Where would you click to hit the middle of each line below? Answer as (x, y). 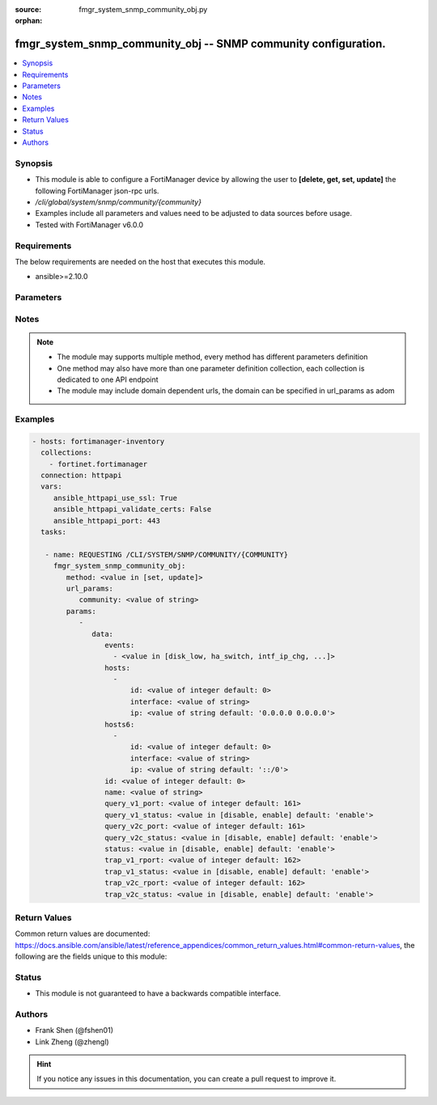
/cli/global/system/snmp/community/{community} (119, 201)
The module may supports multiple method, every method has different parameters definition (212, 357)
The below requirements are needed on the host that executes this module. (140, 261)
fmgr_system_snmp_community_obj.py (143, 9)
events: (119, 645)
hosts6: (119, 724)
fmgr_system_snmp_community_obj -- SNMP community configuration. (200, 44)
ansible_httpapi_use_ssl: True (115, 498)
